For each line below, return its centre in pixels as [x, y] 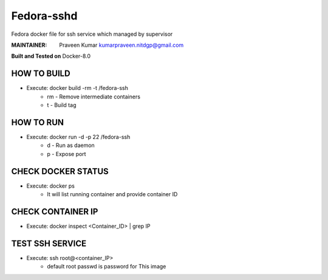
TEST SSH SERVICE [49, 243]
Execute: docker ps [51, 186]
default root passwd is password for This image [107, 267]
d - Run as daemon [71, 145]
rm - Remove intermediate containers [94, 97]
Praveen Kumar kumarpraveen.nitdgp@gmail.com [121, 45]
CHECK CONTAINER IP [55, 212]
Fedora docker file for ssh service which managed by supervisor [92, 34]
